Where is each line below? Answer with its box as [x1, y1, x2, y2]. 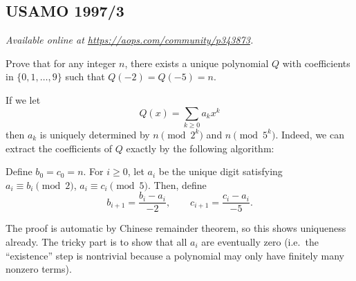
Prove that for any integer [6, 55, 116, 70]
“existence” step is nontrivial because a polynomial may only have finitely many [6, 248, 344, 262]
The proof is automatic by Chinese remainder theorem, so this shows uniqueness [6, 221, 346, 235]
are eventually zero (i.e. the [201, 234, 319, 248]
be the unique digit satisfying [158, 164, 283, 179]
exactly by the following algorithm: [126, 140, 274, 155]
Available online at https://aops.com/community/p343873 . [6, 33, 254, 47]
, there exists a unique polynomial [124, 55, 269, 70]
